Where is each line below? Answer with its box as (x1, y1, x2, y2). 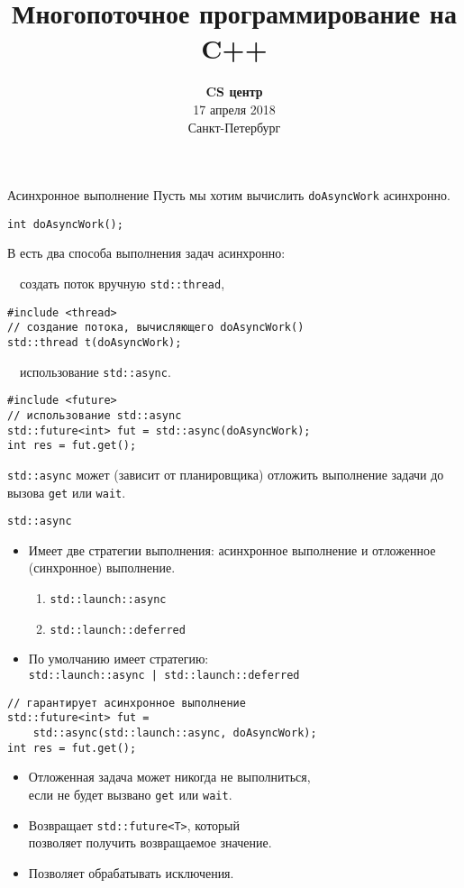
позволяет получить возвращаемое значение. (28, 833, 272, 852)
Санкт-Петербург (187, 117, 281, 136)
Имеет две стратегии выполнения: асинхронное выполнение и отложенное (28, 540, 436, 559)
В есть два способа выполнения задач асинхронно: (7, 243, 286, 262)
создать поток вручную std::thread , (19, 274, 225, 292)
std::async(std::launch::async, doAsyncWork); (32, 726, 317, 739)
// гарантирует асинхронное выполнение (7, 696, 246, 709)
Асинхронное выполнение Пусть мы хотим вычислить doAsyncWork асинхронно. (7, 186, 450, 205)
